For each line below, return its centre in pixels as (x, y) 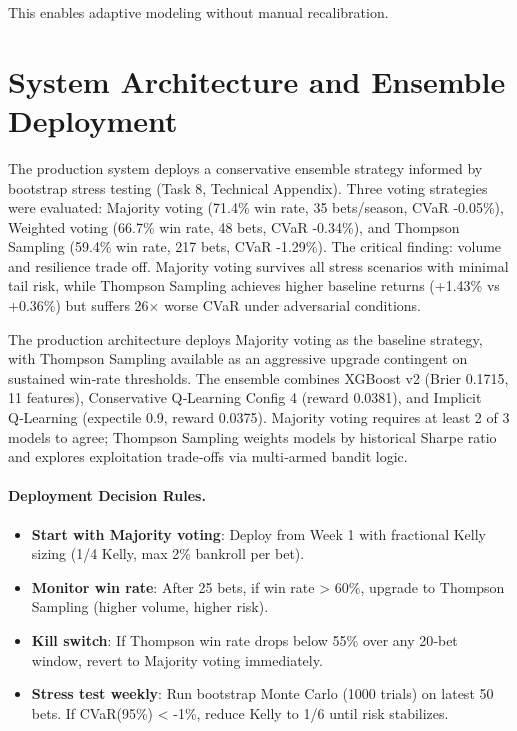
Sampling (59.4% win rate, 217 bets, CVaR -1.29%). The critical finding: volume (255, 246)
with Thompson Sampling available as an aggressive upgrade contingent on (238, 358)
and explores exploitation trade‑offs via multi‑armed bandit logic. (208, 456)
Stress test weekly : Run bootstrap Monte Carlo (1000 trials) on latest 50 (262, 693)
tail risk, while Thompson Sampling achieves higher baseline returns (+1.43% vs (254, 285)
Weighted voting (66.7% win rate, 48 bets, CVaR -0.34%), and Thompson (234, 226)
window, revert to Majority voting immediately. (177, 659)
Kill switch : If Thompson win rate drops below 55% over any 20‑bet (244, 639)
